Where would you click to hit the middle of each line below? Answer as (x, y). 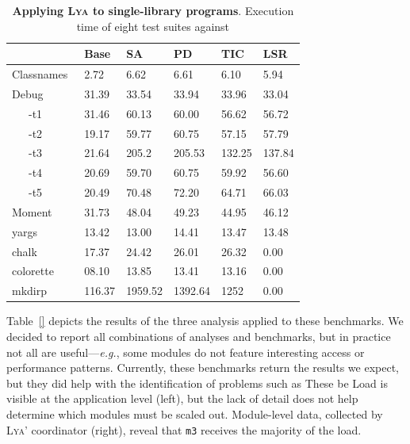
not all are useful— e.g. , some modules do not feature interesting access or (186, 352)
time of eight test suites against (153, 26)
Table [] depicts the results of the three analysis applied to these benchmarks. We (205, 321)
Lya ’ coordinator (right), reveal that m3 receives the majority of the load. (184, 429)
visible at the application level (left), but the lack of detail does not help (182, 398)
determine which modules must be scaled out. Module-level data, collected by (195, 413)
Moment (32, 211)
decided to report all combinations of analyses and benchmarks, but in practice (199, 336)
